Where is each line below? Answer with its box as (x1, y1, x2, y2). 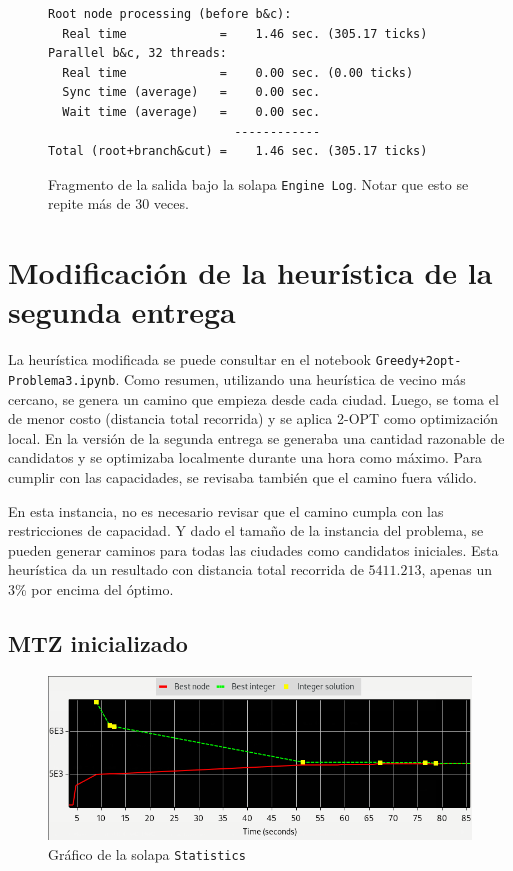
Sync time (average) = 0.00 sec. (62, 85, 321, 100)
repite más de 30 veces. (48, 193, 189, 214)
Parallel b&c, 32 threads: (48, 46, 227, 61)
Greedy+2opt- (375, 354, 462, 369)
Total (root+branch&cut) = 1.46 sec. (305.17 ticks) (48, 144, 428, 159)
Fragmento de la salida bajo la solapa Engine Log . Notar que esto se (48, 173, 469, 194)
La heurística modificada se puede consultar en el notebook (8, 349, 371, 370)
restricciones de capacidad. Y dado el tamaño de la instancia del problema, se (8, 520, 484, 541)
